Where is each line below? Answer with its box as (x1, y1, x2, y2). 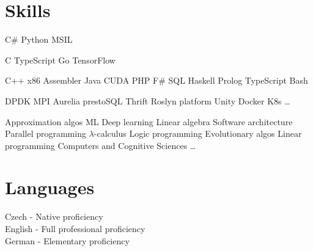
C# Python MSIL (5, 33, 73, 46)
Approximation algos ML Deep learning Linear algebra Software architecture (5, 115, 293, 128)
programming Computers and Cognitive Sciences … (5, 139, 196, 151)
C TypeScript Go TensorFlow (5, 53, 116, 66)
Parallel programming (5, 127, 86, 140)
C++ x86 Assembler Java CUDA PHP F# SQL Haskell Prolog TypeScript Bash (5, 74, 308, 87)
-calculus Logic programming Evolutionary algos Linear (94, 127, 302, 140)
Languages (5, 175, 95, 200)
